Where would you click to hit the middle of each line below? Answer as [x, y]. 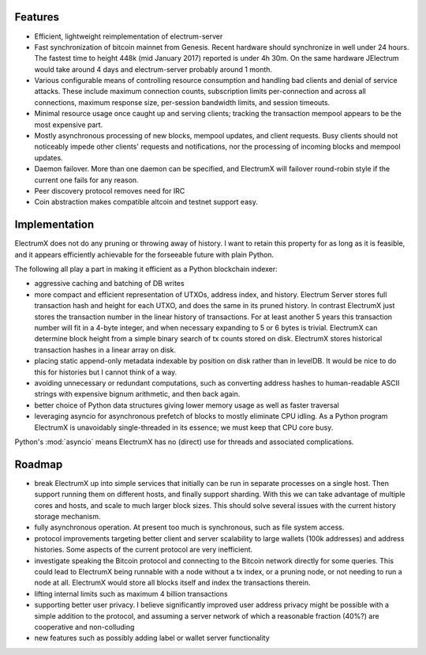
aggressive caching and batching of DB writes [109, 284]
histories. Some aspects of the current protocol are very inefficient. [144, 550]
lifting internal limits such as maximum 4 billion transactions [131, 593]
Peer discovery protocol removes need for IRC [110, 190]
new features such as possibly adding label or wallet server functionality [152, 638]
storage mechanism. [67, 516]
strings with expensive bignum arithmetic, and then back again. [137, 394]
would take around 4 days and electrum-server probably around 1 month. [153, 69]
